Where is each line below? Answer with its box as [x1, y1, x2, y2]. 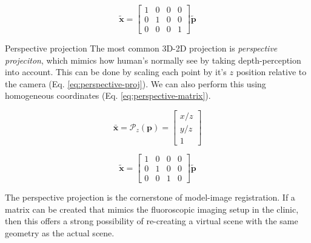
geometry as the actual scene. [5, 227, 115, 239]
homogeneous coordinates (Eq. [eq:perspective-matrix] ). [5, 89, 211, 102]
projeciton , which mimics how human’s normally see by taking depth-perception [5, 53, 301, 66]
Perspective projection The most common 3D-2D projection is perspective [5, 42, 278, 55]
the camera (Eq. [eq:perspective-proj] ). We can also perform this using [5, 77, 266, 90]
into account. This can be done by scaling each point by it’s [5, 65, 227, 78]
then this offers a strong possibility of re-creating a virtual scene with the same [5, 215, 298, 227]
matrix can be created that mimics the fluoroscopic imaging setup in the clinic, [5, 202, 299, 215]
